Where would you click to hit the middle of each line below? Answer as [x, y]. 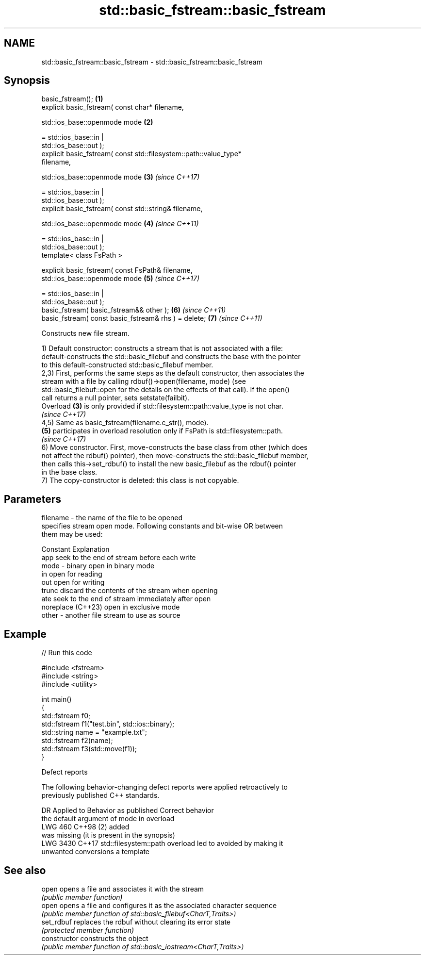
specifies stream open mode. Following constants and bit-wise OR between [162, 526]
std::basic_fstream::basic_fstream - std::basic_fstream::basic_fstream [152, 62]
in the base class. [69, 472]
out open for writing [73, 582]
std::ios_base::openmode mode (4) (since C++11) [120, 224]
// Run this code [67, 653]
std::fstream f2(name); [77, 741]
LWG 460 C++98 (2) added [85, 827]
